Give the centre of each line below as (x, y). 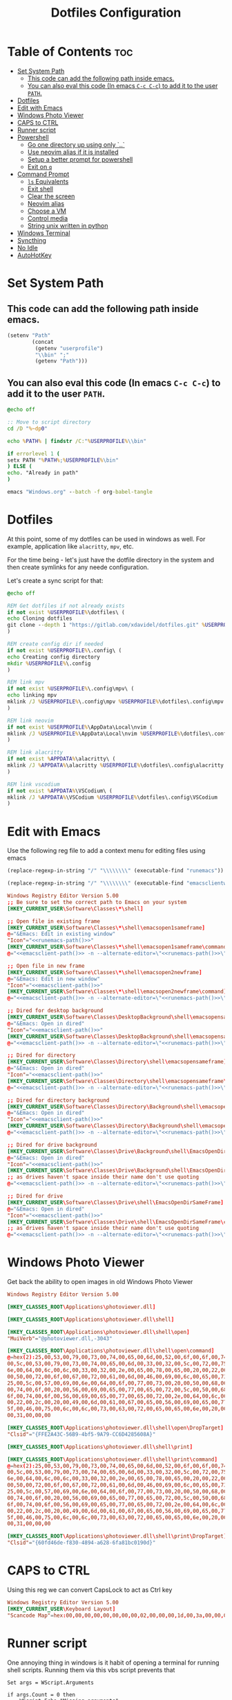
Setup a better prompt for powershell (80, 159)
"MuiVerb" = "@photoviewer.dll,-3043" (60, 1338)
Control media (48, 218)
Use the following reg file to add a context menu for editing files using (106, 851)
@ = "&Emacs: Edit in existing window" (61, 934)
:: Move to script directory (49, 422)
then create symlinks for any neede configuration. (78, 567)
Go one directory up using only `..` (76, 144)
